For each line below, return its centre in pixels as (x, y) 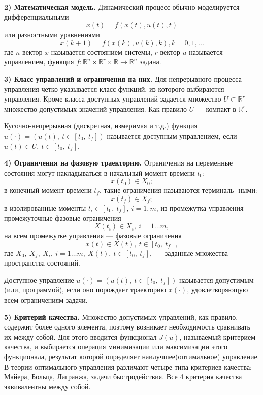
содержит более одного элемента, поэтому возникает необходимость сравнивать (127, 327)
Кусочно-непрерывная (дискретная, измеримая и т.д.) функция (101, 126)
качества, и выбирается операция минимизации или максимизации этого (116, 347)
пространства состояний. (42, 263)
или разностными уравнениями (52, 34)
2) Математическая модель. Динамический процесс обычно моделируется (122, 7)
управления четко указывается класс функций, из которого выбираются (114, 89)
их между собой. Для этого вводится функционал (80, 336)
